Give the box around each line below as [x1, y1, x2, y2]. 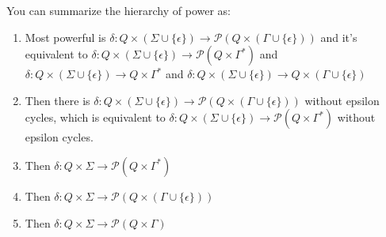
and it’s [320, 28, 357, 45]
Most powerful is [25, 28, 106, 45]
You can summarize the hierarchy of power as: [6, 2, 231, 18]
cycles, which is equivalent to [25, 109, 166, 126]
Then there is [25, 92, 90, 108]
